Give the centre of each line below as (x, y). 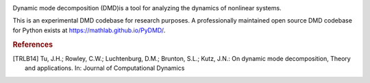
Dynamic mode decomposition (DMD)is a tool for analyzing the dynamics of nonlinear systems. (147, 8)
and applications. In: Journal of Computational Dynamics (105, 68)
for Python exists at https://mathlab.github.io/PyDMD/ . (89, 30)
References (33, 45)
